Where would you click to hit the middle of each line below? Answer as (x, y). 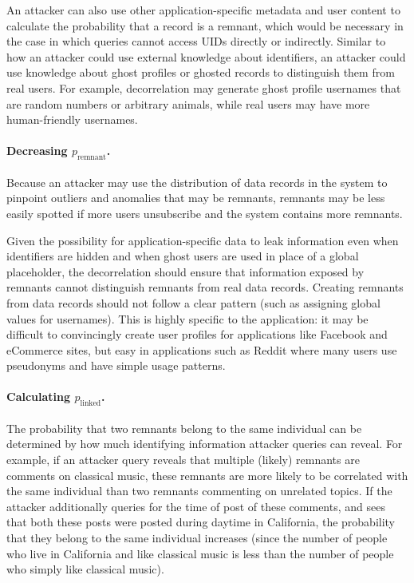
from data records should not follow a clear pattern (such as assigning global (193, 302)
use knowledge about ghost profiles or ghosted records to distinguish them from (201, 72)
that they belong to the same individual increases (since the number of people (197, 538)
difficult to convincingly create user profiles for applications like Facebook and (197, 334)
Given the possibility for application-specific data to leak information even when (203, 240)
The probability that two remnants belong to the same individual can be (184, 428)
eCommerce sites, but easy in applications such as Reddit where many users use (202, 349)
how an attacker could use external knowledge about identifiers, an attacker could (206, 56)
